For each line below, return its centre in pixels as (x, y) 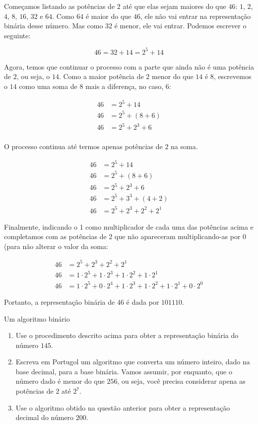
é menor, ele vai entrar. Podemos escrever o (180, 26)
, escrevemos (232, 76)
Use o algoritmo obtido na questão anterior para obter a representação (123, 407)
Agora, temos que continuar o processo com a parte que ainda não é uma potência (129, 66)
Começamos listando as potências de (60, 6)
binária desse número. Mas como (54, 26)
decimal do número (45, 417)
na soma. (184, 146)
